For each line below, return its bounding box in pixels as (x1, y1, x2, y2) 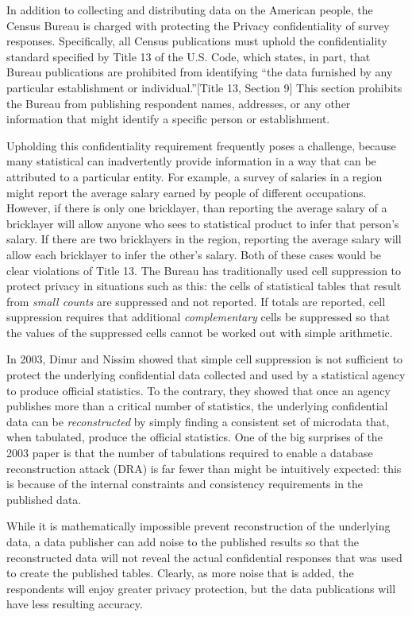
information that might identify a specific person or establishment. (6, 111, 330, 127)
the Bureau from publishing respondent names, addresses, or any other (6, 95, 351, 111)
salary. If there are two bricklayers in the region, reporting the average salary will (6, 231, 402, 247)
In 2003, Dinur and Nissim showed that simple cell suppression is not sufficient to (6, 351, 403, 367)
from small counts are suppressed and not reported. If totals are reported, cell (6, 293, 386, 309)
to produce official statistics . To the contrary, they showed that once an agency (6, 382, 391, 398)
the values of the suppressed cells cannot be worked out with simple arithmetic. (6, 324, 393, 340)
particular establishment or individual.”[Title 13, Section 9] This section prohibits (6, 79, 402, 95)
